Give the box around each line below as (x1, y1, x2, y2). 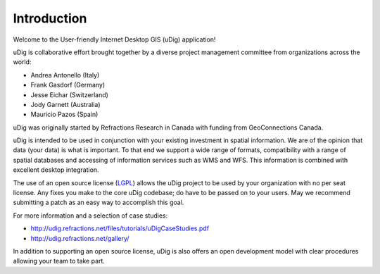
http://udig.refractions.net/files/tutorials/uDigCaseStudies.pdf (30, 224, 210, 232)
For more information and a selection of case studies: (13, 211, 168, 220)
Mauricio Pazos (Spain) (30, 110, 99, 119)
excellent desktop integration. (13, 166, 99, 174)
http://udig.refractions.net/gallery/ (30, 234, 129, 242)
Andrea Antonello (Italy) (30, 70, 100, 79)
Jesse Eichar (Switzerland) (30, 90, 109, 99)
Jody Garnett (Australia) (30, 100, 101, 108)
